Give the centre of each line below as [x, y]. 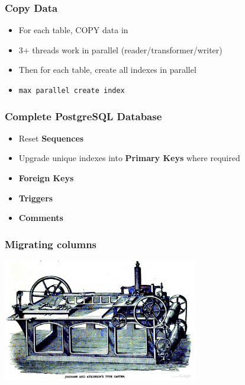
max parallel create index [72, 91]
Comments [41, 218]
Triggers [36, 198]
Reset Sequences [51, 138]
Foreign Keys [46, 178]
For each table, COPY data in [73, 30]
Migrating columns [51, 244]
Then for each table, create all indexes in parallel [107, 70]
